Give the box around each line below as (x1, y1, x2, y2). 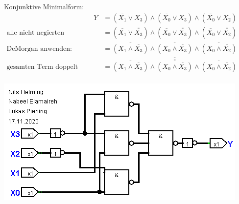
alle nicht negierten (6, 29, 65, 36)
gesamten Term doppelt (6, 63, 78, 70)
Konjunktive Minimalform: (4, 1, 84, 11)
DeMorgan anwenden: (6, 45, 72, 52)
